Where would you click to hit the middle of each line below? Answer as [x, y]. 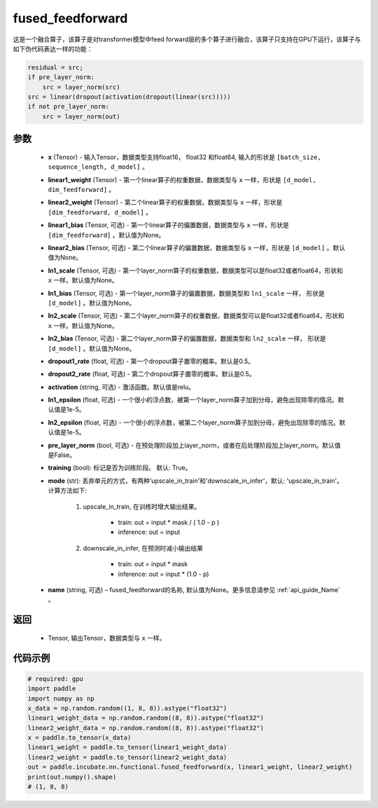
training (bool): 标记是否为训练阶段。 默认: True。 [120, 468]
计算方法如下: [68, 491]
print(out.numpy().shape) [72, 777]
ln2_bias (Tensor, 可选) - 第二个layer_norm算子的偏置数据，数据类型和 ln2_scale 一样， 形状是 [187, 338]
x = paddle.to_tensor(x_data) [79, 738]
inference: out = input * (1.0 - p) [163, 574]
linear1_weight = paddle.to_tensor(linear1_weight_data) [127, 747]
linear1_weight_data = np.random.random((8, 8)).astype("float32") [146, 718]
